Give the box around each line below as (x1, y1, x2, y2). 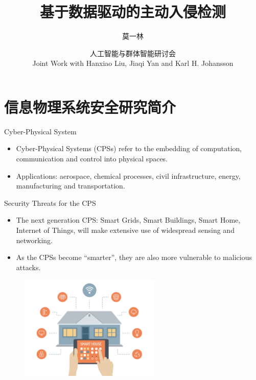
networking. (16, 234, 53, 245)
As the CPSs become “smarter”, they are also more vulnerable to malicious (16, 252, 252, 263)
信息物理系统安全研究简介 (4, 96, 176, 117)
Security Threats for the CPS (4, 197, 96, 208)
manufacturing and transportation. (16, 180, 125, 191)
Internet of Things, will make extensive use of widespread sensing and (16, 225, 235, 235)
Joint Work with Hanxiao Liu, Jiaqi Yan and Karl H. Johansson (32, 58, 234, 68)
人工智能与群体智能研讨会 (90, 47, 176, 58)
